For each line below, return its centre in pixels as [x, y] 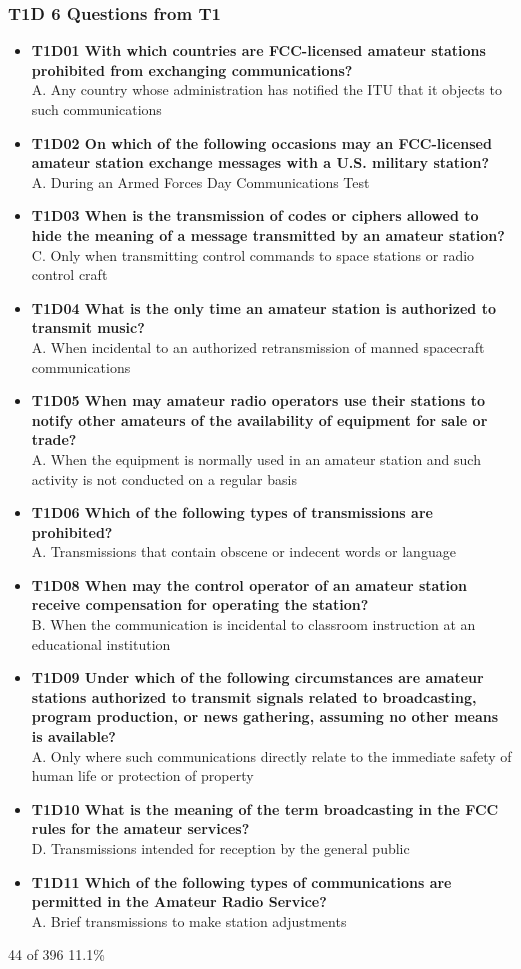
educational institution [101, 643]
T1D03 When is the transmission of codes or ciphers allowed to [255, 215]
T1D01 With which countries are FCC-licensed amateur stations [258, 50]
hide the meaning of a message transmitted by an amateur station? [268, 234]
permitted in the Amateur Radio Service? [179, 901]
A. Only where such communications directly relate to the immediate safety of [271, 755]
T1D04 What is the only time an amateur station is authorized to [263, 307]
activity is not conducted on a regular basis [164, 478]
